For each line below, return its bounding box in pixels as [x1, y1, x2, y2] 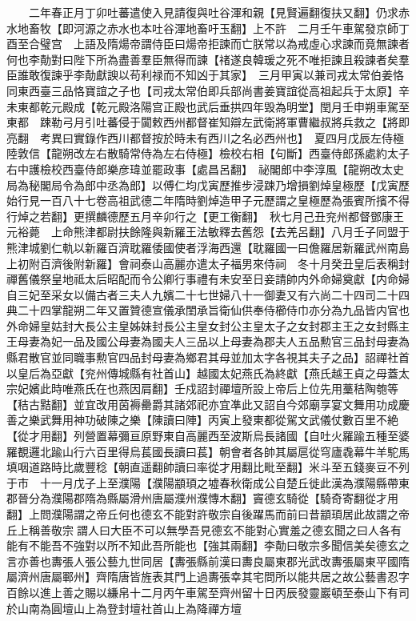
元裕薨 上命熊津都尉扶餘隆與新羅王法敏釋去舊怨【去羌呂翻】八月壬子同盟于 [6, 223, 410, 240]
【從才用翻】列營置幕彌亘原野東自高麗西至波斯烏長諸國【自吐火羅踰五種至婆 [6, 427, 410, 444]
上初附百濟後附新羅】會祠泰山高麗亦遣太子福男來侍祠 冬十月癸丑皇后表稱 [6, 254, 398, 271]
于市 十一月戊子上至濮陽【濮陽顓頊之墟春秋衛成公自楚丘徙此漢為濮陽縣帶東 [6, 474, 410, 491]
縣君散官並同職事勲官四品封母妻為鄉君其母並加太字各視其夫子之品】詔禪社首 [6, 349, 410, 366]
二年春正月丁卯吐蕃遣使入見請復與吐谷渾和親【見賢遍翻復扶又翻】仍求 [28, 4, 398, 20]
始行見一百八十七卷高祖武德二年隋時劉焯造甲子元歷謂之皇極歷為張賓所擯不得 [6, 192, 410, 209]
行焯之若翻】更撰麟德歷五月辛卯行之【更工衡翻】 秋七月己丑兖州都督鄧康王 [6, 207, 404, 224]
